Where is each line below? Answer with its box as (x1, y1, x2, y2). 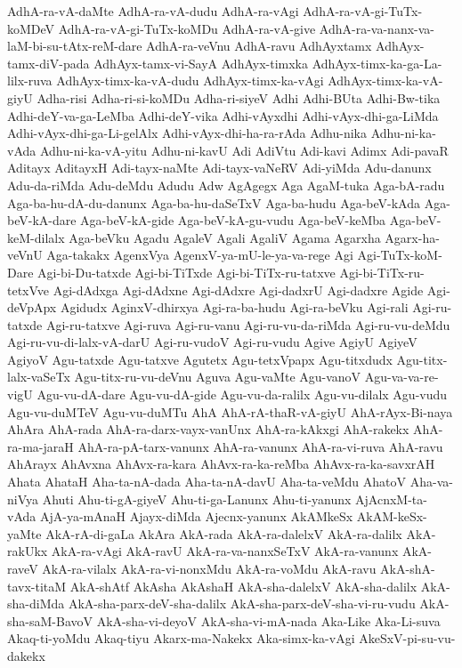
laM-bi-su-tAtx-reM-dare (7, 36, 142, 55)
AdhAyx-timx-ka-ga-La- (312, 53, 442, 72)
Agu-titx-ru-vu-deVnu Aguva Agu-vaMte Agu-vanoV (74, 367, 361, 386)
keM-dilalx (7, 228, 65, 246)
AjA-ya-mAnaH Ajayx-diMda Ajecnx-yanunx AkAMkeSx (39, 507, 353, 526)
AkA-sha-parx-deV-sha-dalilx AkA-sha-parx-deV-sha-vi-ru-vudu (68, 594, 416, 613)
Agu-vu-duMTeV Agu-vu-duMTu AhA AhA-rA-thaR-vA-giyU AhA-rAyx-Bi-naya (7, 402, 453, 421)
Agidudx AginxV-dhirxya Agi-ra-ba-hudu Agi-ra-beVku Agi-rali (60, 298, 409, 317)
